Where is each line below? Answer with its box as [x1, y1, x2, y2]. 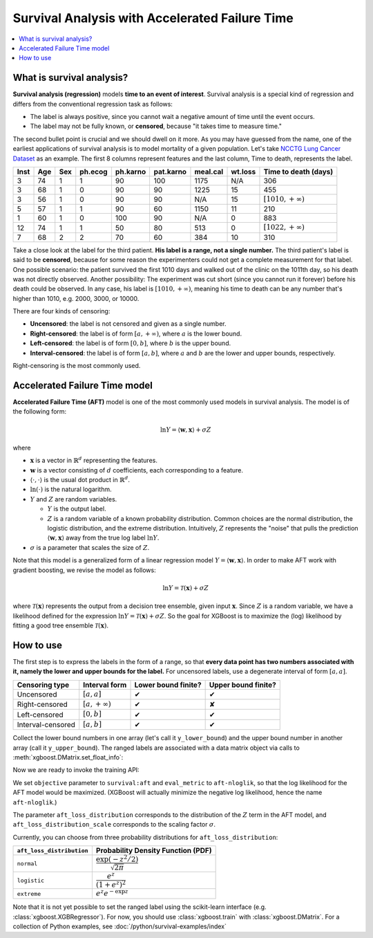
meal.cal [194, 167, 224, 176]
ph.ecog [79, 167, 108, 176]
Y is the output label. [47, 505, 106, 513]
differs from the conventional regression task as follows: [12, 100, 173, 108]
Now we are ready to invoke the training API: [12, 766, 140, 774]
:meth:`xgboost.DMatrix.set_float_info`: [12, 753, 124, 761]
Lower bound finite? [134, 680, 202, 690]
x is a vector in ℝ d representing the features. [30, 455, 158, 465]
